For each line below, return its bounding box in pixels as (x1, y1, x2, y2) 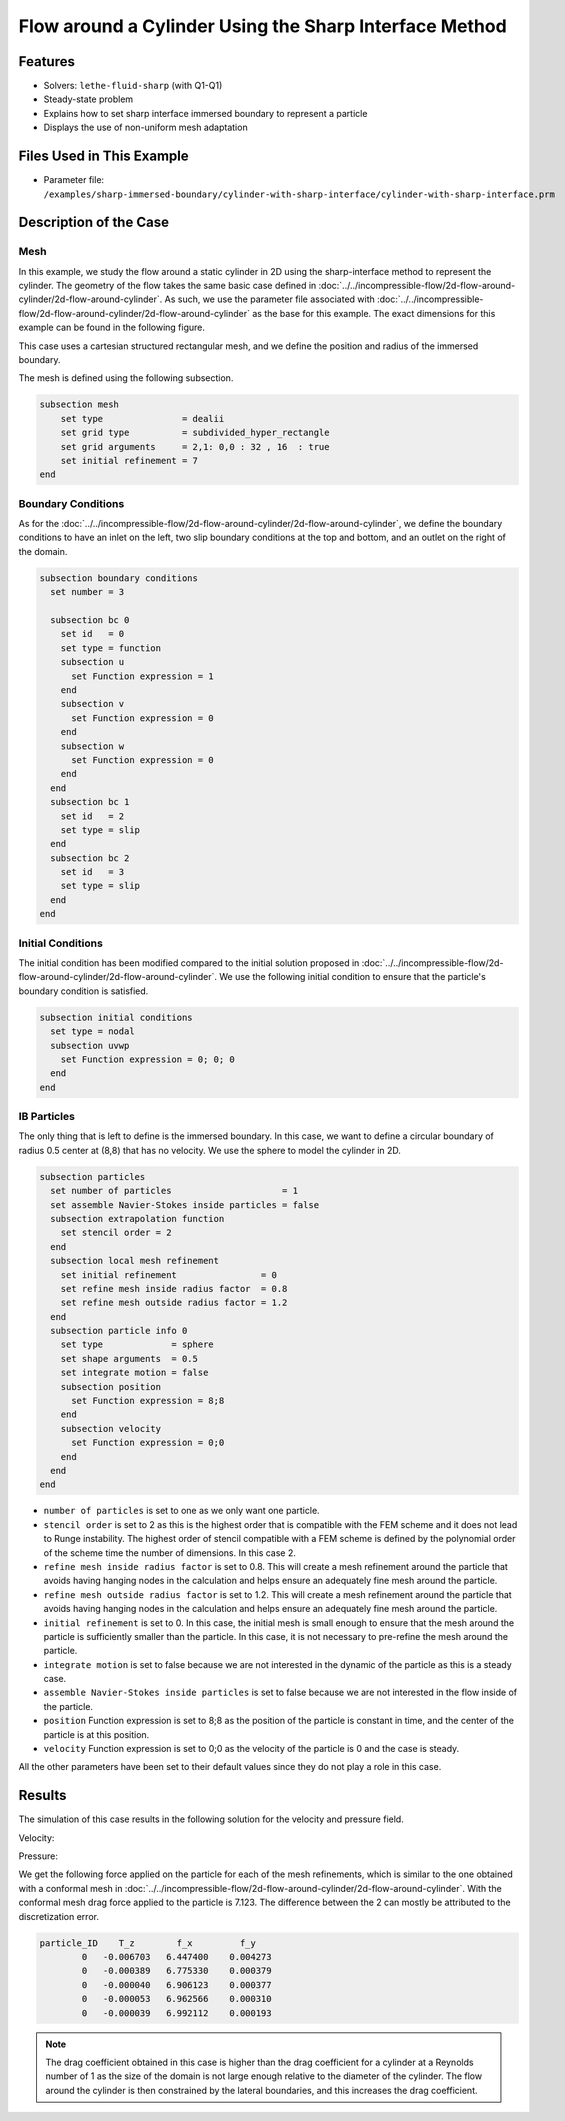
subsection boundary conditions (39, 572, 199, 584)
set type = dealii (60, 413, 225, 424)
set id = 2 (60, 810, 125, 822)
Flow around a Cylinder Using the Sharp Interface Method (18, 15, 507, 37)
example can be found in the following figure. (18, 321, 205, 334)
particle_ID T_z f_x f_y (39, 1937, 257, 1949)
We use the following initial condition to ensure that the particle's (218, 971, 487, 983)
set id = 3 (60, 866, 125, 878)
